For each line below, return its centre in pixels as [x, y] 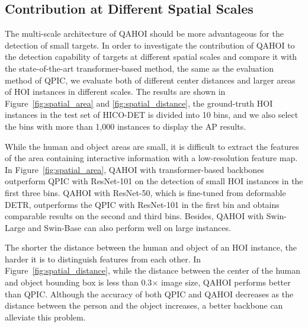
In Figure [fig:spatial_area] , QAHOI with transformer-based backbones [134, 169]
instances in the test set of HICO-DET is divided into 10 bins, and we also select [152, 115]
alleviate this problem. [45, 317]
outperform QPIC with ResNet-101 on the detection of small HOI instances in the [154, 181]
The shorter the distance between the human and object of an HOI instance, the [151, 247]
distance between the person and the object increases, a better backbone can [144, 305]
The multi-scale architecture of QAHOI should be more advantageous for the [144, 33]
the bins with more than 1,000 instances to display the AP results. [126, 126]
